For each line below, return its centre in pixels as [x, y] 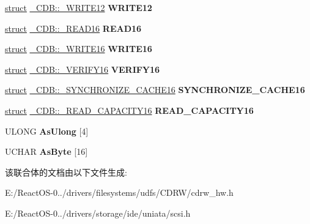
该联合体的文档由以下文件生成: [66, 172]
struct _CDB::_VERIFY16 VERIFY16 [83, 69]
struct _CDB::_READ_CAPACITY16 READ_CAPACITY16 [129, 110]
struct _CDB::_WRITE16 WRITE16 [79, 49]
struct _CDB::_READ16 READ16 [73, 28]
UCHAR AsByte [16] [46, 151]
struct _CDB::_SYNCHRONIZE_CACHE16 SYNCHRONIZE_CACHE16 [155, 90]
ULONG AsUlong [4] [47, 131]
